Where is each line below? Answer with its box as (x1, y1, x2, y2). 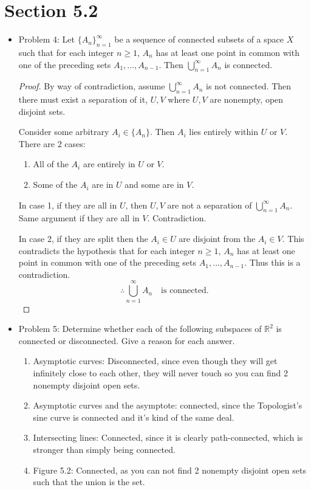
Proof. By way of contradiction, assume (18, 80, 165, 92)
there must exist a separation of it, (18, 93, 148, 106)
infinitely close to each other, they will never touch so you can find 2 (33, 366, 289, 379)
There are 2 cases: (18, 137, 86, 150)
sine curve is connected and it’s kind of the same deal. (33, 410, 234, 423)
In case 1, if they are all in (18, 198, 117, 211)
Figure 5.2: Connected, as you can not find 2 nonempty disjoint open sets (33, 463, 306, 476)
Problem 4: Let (18, 33, 75, 46)
